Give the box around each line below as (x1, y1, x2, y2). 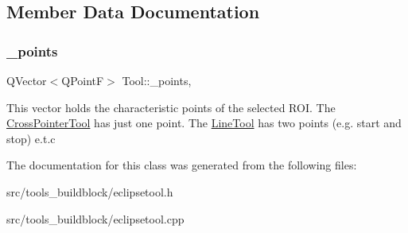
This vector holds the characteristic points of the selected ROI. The (6, 99, 336, 115)
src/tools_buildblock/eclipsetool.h (6, 183, 173, 200)
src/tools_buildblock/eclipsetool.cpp (6, 210, 185, 227)
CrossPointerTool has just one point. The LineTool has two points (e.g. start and (6, 115, 402, 131)
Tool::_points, (122, 72, 192, 88)
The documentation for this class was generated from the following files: (6, 157, 357, 173)
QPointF (61, 72, 104, 88)
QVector (6, 72, 47, 88)
